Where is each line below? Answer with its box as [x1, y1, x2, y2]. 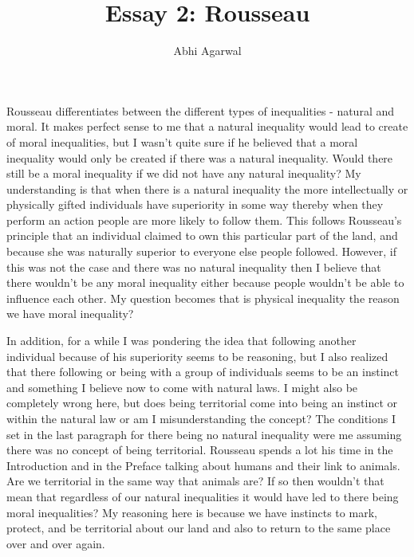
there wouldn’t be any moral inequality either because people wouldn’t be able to [6, 274, 404, 291]
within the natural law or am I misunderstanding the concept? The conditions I [6, 410, 396, 426]
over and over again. [6, 535, 105, 551]
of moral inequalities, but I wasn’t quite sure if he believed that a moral [6, 133, 358, 150]
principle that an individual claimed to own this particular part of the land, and [6, 227, 398, 244]
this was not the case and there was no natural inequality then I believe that [6, 258, 381, 275]
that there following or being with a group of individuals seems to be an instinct [6, 363, 400, 380]
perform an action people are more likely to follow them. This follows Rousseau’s [6, 211, 402, 228]
